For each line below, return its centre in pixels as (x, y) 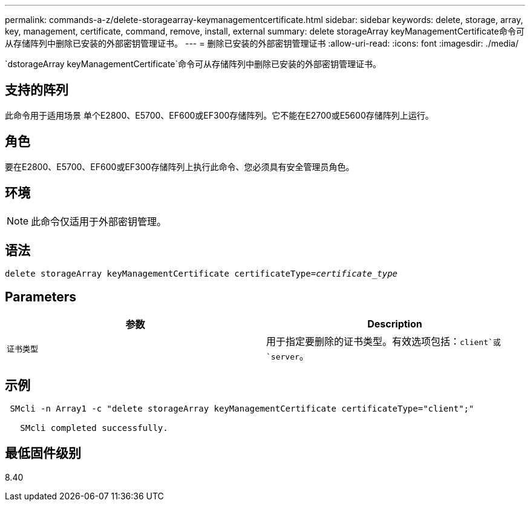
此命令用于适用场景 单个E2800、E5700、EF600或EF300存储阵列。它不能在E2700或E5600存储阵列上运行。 (219, 115)
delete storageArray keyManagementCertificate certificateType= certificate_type (201, 274)
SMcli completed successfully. (94, 428)
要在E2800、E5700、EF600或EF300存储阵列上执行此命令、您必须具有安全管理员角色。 (180, 166)
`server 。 (288, 356)
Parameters (41, 297)
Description (395, 324)
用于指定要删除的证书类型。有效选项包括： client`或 (384, 342)
